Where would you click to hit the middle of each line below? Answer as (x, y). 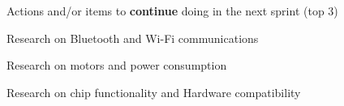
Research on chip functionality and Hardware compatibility (154, 92)
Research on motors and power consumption (117, 65)
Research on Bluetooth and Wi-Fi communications (133, 38)
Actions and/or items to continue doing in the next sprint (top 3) (172, 11)
